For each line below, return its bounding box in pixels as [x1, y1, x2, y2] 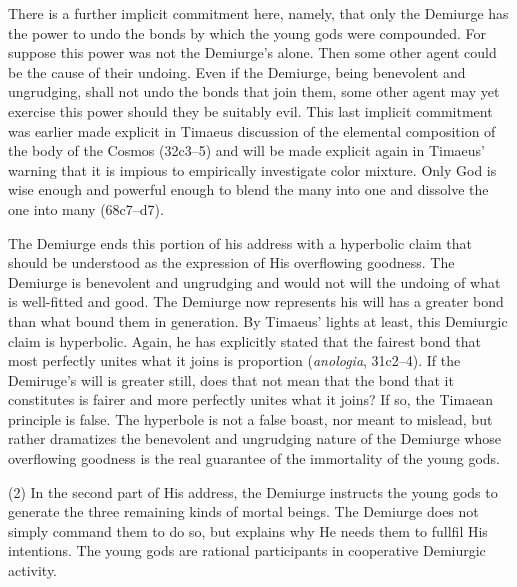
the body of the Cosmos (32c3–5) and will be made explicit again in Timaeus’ [8, 140, 485, 161]
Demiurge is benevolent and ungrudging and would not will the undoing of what [8, 271, 501, 292]
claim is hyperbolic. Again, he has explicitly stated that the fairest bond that [8, 330, 481, 351]
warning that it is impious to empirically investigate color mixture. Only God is [8, 159, 497, 180]
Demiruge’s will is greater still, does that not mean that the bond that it [8, 369, 454, 390]
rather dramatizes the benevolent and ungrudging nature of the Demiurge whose [8, 428, 501, 449]
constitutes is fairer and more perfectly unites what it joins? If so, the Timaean [8, 389, 494, 410]
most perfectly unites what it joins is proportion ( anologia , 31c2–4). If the [8, 350, 461, 371]
